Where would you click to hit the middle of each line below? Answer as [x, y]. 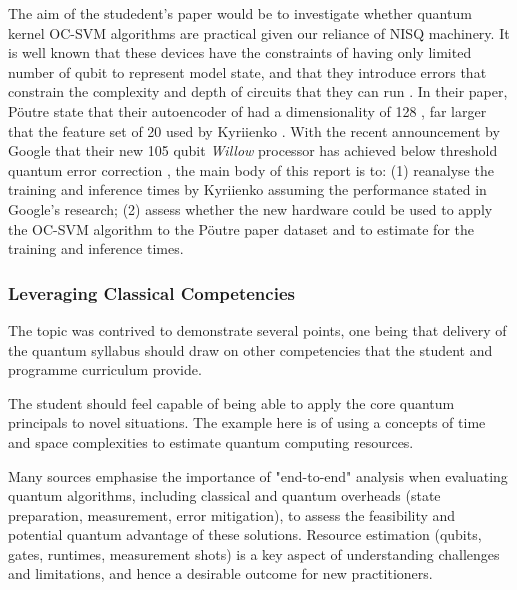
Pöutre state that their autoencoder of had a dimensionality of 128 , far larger [247, 110]
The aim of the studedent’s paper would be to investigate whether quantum [240, 13]
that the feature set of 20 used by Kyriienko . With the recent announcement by [254, 130]
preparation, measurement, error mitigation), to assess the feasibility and [232, 514]
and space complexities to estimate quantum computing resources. [211, 441]
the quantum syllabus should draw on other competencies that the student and [250, 349]
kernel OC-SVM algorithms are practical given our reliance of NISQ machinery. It [259, 32]
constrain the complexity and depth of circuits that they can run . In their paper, [258, 91]
